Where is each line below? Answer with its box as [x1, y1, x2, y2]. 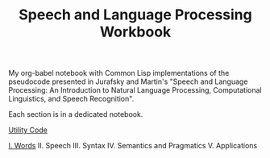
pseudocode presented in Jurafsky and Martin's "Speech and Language [8, 77, 248, 86]
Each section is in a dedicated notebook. [8, 110, 143, 119]
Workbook [99, 23, 172, 41]
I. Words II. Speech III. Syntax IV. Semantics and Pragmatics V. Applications [8, 141, 258, 151]
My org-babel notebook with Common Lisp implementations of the [8, 69, 230, 78]
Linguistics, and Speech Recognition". [8, 94, 135, 104]
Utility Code [8, 125, 48, 135]
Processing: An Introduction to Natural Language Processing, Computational [8, 85, 262, 95]
